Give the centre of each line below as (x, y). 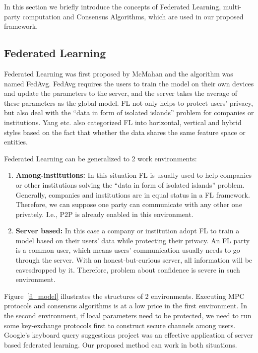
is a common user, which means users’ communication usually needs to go (128, 250)
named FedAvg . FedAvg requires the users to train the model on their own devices (129, 83)
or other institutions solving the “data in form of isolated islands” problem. (130, 184)
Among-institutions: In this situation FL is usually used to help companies (133, 175)
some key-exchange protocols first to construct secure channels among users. (120, 325)
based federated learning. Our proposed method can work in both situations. (121, 344)
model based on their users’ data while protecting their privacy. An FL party (133, 240)
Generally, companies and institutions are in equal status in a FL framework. (133, 194)
